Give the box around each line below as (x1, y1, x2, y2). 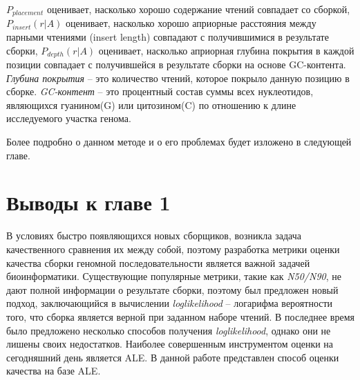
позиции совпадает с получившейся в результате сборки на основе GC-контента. (6, 57, 346, 72)
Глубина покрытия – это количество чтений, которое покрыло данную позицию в (6, 70, 350, 85)
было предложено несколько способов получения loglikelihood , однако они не (6, 323, 331, 337)
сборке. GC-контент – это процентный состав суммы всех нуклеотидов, (6, 84, 314, 99)
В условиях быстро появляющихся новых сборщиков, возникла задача (6, 228, 301, 243)
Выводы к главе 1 (6, 188, 171, 217)
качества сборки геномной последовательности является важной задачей (6, 255, 310, 270)
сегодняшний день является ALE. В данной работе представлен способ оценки (6, 350, 339, 364)
